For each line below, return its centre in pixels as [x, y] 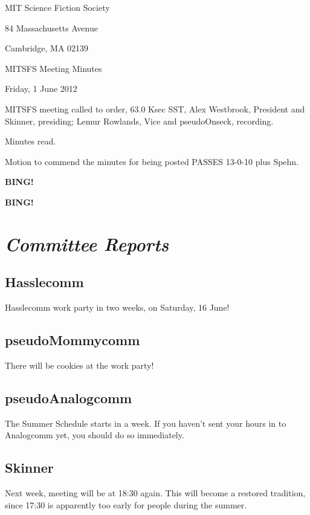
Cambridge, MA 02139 [47, 48]
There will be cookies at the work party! [79, 365]
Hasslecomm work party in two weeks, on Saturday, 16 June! [117, 307]
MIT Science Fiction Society [57, 7]
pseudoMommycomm [73, 340]
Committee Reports [87, 244]
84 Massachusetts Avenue [51, 28]
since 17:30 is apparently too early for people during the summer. [126, 504]
